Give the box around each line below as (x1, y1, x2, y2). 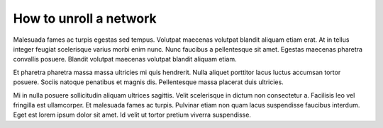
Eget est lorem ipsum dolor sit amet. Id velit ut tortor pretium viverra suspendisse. (13, 110, 252, 120)
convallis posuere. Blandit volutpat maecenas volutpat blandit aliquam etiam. (13, 55, 237, 64)
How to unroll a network (13, 11, 157, 26)
